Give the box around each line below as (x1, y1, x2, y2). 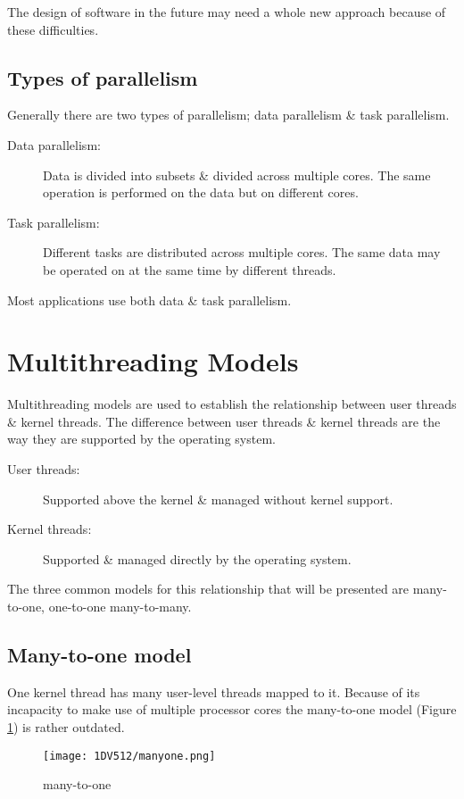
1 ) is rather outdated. (7, 718, 125, 736)
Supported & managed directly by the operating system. (43, 549, 352, 568)
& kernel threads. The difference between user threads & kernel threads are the (7, 412, 441, 430)
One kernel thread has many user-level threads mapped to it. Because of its (7, 682, 420, 701)
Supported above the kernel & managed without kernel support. (43, 489, 394, 508)
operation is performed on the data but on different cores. (43, 183, 359, 202)
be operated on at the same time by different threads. (43, 260, 336, 279)
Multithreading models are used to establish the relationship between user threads (7, 395, 457, 413)
